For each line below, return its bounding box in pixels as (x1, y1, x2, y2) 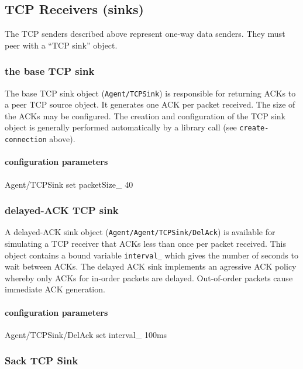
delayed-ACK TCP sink (5, 203, 119, 218)
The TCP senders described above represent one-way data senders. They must (5, 27, 285, 40)
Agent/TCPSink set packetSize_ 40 (5, 178, 133, 190)
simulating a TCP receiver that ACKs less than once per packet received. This (5, 237, 286, 250)
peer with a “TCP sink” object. (5, 39, 118, 51)
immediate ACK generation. (5, 283, 105, 295)
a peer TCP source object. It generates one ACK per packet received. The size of (5, 98, 295, 111)
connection (5, 136, 47, 144)
